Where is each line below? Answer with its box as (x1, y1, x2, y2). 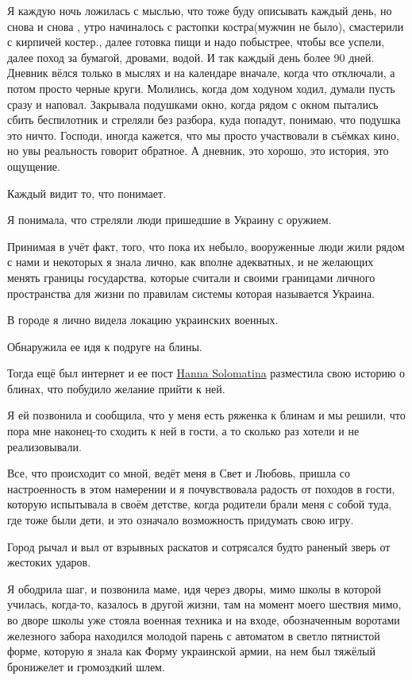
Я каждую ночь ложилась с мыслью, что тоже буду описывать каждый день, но (7, 2, 392, 18)
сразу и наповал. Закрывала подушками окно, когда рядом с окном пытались (7, 95, 379, 112)
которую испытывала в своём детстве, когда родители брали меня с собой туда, (7, 496, 392, 512)
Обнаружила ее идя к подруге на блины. (7, 338, 202, 354)
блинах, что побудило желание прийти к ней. (7, 380, 225, 396)
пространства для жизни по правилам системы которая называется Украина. (7, 284, 375, 301)
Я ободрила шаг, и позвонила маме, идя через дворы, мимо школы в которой (7, 580, 381, 597)
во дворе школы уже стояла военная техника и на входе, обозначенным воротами (7, 612, 400, 628)
